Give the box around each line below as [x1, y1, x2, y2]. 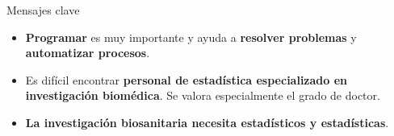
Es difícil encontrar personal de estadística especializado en [25, 71, 348, 88]
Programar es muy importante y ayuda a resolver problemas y [25, 28, 357, 45]
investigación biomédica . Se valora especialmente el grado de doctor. [25, 87, 380, 104]
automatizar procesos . [25, 44, 150, 61]
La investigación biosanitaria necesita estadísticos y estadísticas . [25, 113, 389, 130]
